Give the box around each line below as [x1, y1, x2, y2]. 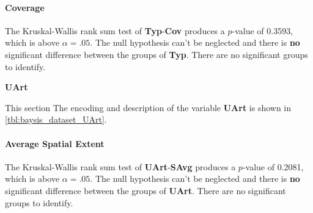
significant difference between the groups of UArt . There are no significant [5, 184, 286, 197]
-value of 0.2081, [242, 160, 304, 173]
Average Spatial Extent [5, 137, 105, 150]
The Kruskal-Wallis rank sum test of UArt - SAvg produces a [5, 160, 236, 173]
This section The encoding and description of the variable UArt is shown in [5, 101, 292, 114]
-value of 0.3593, [232, 24, 293, 37]
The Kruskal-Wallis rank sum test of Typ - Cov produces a [5, 24, 225, 37]
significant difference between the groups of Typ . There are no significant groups [5, 48, 308, 60]
